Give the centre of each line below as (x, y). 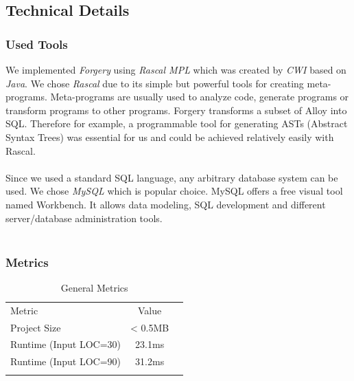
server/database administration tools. (84, 218)
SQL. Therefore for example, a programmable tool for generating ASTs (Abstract (177, 123)
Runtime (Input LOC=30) (66, 344)
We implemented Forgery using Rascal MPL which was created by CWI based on (176, 69)
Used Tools (37, 44)
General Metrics (94, 287)
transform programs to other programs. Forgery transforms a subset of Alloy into (176, 110)
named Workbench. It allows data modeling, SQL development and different (166, 204)
